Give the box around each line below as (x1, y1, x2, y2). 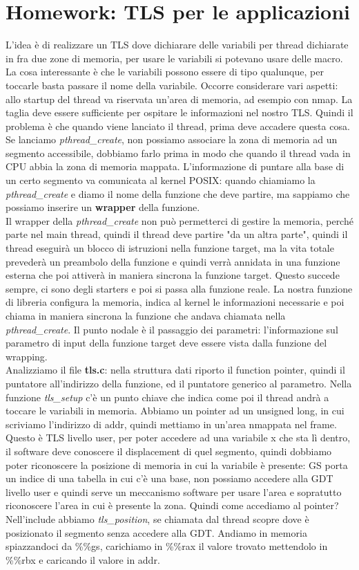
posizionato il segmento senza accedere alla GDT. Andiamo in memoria (6, 525, 307, 540)
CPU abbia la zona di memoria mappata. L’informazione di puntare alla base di (6, 159, 345, 174)
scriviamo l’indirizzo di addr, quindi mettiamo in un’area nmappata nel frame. (6, 416, 337, 431)
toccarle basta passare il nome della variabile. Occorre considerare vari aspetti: (6, 77, 338, 92)
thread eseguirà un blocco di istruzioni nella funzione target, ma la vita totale (6, 241, 334, 255)
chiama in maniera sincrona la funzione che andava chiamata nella (6, 309, 286, 322)
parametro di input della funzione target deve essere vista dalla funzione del (6, 335, 327, 350)
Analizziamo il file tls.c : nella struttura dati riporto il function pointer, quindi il (6, 362, 345, 377)
